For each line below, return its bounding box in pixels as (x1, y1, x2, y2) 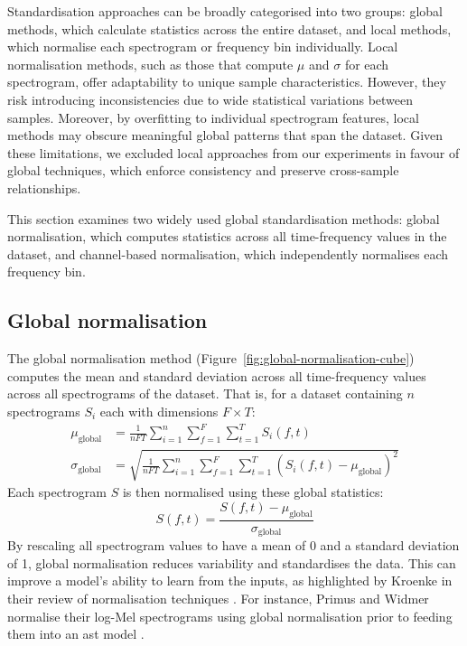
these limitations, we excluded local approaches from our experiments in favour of (7, 143, 460, 162)
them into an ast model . (7, 624, 145, 643)
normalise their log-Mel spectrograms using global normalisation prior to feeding (7, 606, 453, 625)
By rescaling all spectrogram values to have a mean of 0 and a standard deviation (7, 536, 460, 555)
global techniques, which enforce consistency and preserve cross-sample (7, 161, 399, 180)
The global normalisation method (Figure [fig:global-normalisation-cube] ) (7, 349, 415, 368)
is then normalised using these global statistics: (122, 482, 384, 501)
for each (344, 54, 389, 73)
